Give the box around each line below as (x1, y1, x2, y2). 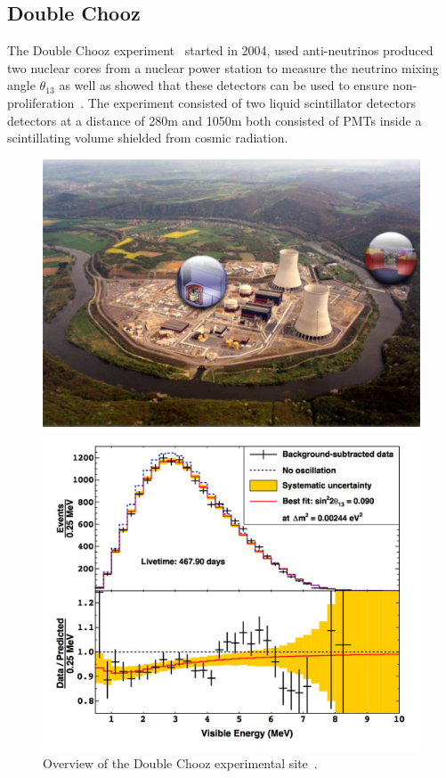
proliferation (7, 93, 75, 111)
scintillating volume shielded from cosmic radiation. (7, 128, 288, 147)
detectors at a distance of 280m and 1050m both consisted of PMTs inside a (7, 111, 422, 129)
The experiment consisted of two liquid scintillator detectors (87, 93, 417, 111)
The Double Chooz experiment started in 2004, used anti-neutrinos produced (7, 41, 434, 60)
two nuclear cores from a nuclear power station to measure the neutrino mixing (7, 58, 439, 77)
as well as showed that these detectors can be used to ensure (59, 76, 389, 94)
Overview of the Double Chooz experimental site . (43, 754, 318, 773)
